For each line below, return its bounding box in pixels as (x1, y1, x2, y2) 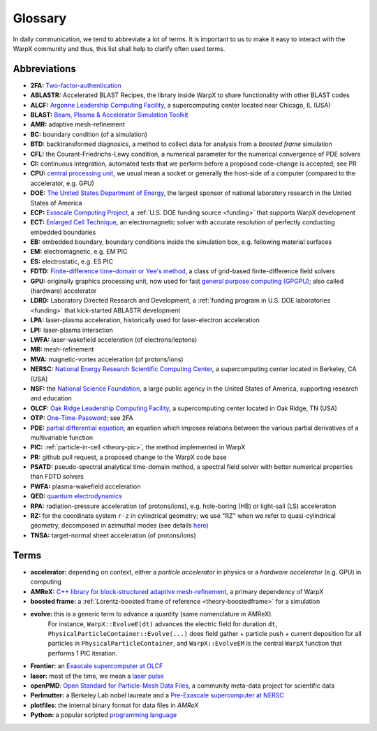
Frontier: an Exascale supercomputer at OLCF (30, 662, 163, 670)
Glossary (13, 10, 67, 26)
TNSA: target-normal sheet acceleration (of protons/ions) (30, 531, 197, 540)
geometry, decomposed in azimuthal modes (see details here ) (30, 521, 209, 530)
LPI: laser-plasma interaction (30, 326, 113, 334)
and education (30, 394, 73, 403)
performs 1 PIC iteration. (47, 649, 118, 657)
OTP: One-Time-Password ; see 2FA (30, 414, 134, 422)
